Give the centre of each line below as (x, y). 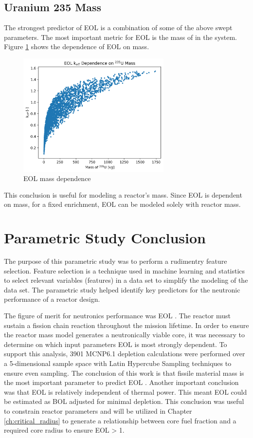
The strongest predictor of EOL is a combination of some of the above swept (118, 27)
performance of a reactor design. (52, 299)
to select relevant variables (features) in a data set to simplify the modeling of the (126, 280)
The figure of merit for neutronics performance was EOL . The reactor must (117, 315)
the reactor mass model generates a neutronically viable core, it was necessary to (124, 335)
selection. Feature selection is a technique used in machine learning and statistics (125, 270)
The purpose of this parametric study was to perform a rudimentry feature (116, 261)
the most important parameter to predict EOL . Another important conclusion (121, 382)
